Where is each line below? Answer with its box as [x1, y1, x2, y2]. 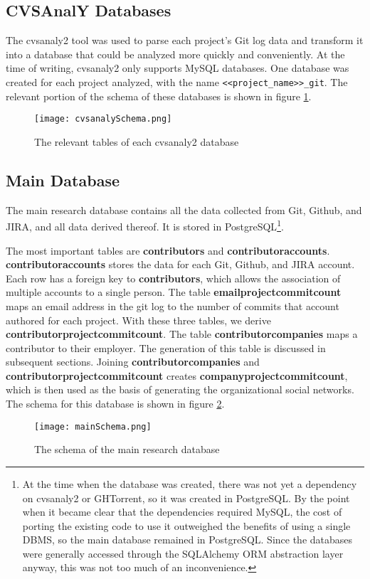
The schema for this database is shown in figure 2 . [6, 396, 225, 411]
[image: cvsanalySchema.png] [34, 114, 172, 124]
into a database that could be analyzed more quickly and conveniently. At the [6, 46, 345, 61]
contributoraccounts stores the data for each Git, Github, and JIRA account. [6, 257, 355, 272]
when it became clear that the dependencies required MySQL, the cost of [22, 504, 342, 519]
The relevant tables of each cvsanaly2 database [34, 134, 239, 149]
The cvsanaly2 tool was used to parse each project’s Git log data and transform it [6, 33, 364, 48]
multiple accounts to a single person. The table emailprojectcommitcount [6, 285, 342, 299]
